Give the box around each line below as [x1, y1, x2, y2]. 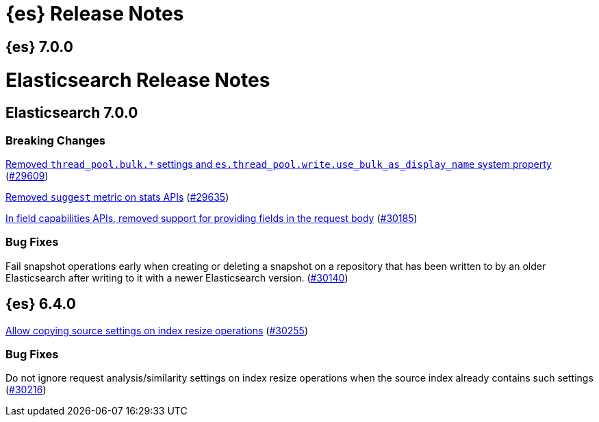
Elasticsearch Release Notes [5, 68, 270, 92]
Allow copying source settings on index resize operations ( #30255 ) [5, 324, 309, 336]
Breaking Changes [5, 133, 106, 147]
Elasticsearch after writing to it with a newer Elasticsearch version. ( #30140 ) [5, 271, 348, 284]
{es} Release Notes [5, 2, 184, 25]
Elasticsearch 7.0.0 [5, 104, 138, 122]
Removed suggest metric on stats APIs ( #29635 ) [5, 191, 229, 203]
